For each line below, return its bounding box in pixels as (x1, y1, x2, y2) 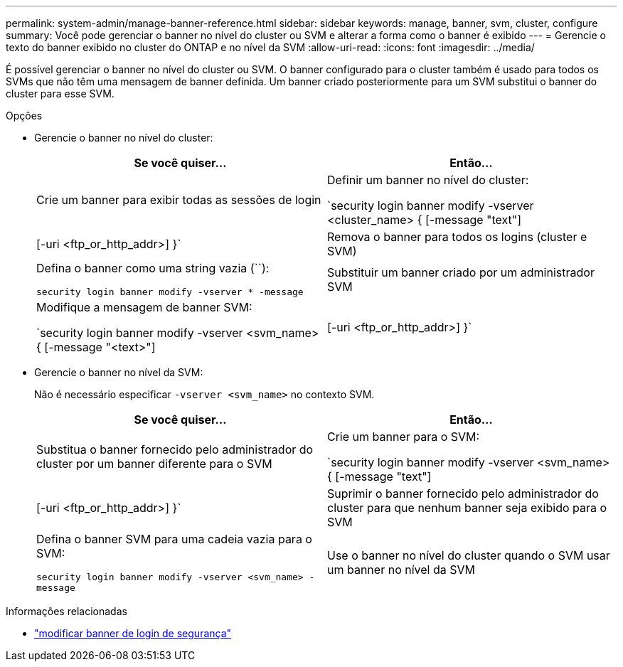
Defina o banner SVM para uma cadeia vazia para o (36, 532, 312, 546)
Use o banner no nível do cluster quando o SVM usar (327, 548, 610, 562)
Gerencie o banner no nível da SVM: (34, 366, 203, 378)
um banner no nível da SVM (327, 562, 475, 577)
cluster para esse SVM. (6, 87, 115, 100)
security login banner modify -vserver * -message (36, 287, 304, 297)
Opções (6, 110, 43, 122)
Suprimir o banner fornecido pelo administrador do (327, 486, 599, 501)
